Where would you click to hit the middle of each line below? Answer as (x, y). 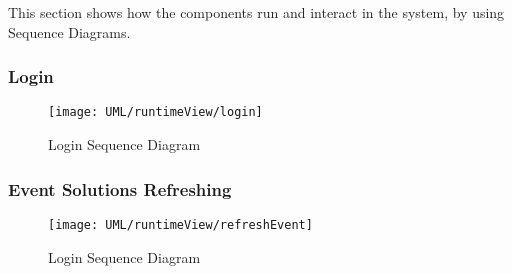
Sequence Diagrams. (69, 31)
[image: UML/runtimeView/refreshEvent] (180, 224)
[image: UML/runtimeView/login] (155, 112)
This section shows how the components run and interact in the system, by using (256, 12)
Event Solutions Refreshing (120, 188)
